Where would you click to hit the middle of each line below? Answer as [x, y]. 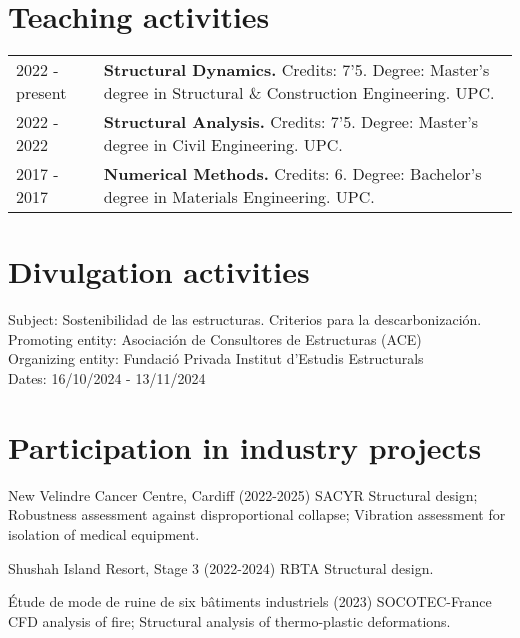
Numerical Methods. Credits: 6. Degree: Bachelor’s [292, 174]
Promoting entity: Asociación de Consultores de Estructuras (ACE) [215, 338]
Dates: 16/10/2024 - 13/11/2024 [107, 378]
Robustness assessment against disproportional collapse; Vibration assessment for [257, 514]
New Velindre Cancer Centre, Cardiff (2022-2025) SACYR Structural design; [243, 494]
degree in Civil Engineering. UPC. [223, 145]
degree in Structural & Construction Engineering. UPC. [299, 93]
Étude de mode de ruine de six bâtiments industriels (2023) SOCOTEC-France [250, 601]
